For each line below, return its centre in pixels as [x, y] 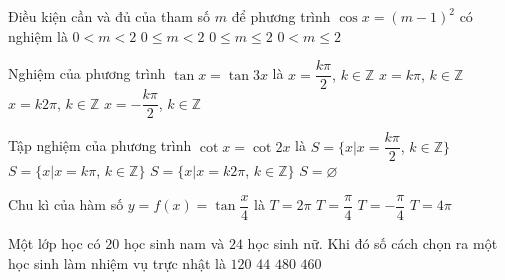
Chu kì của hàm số [66, 204]
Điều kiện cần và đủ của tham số [109, 16]
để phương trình [281, 16]
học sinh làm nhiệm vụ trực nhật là [117, 262]
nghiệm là [38, 35]
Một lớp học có [54, 243]
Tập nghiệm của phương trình [100, 145]
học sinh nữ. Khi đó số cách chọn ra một [372, 243]
